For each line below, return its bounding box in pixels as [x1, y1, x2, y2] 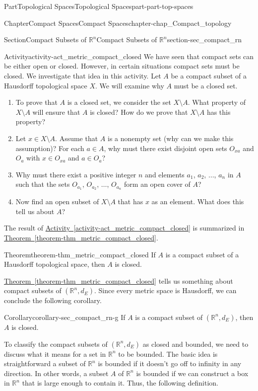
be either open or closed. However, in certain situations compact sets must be [4, 61, 240, 71]
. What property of [188, 97, 246, 107]
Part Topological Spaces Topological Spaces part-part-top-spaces [4, 1, 193, 11]
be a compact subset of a [171, 70, 247, 80]
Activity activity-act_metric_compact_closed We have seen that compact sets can [4, 51, 254, 61]
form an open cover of [124, 179, 191, 189]
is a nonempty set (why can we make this [107, 133, 234, 143]
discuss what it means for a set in [4, 348, 106, 359]
